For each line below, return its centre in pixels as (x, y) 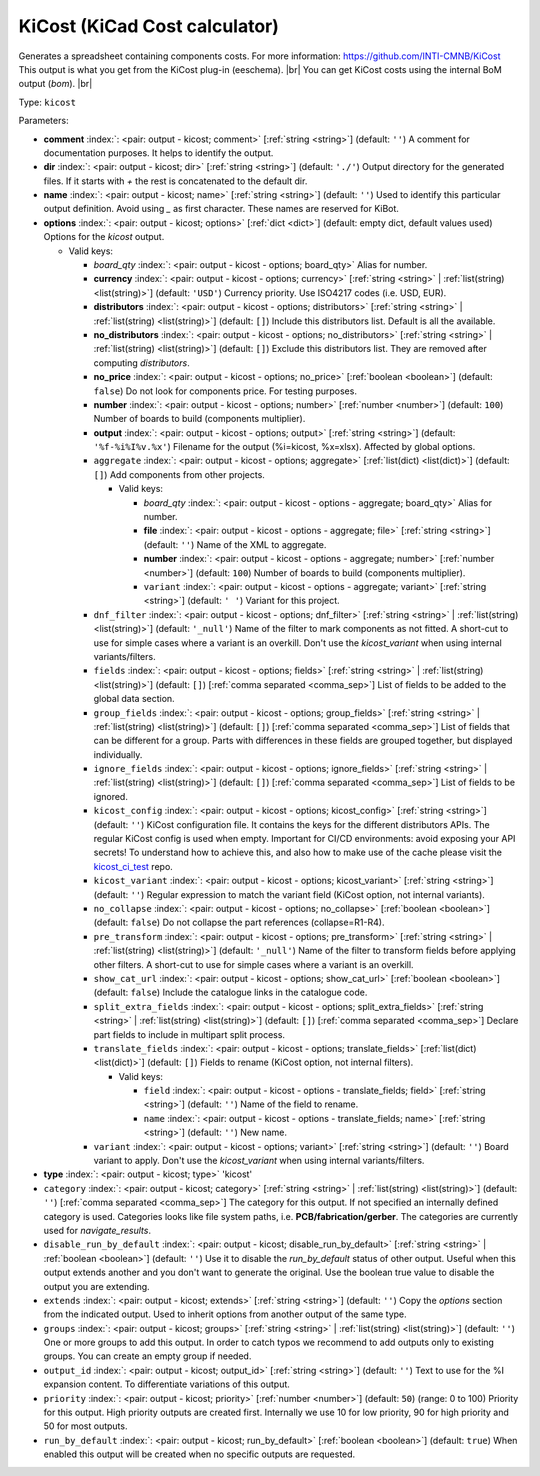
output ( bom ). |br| (55, 84)
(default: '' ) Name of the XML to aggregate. (235, 544)
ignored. (111, 796)
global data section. (134, 699)
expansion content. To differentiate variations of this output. (166, 1384)
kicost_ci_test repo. (133, 866)
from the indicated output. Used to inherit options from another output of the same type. (225, 1314)
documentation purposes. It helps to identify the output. (158, 152)
